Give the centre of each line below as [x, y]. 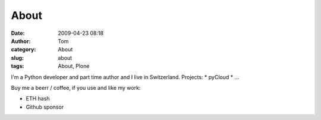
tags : [18, 66]
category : [23, 50]
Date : [18, 33]
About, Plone [74, 66]
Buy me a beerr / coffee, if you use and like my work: [76, 87]
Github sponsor [45, 107]
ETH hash [38, 99]
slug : [17, 58]
